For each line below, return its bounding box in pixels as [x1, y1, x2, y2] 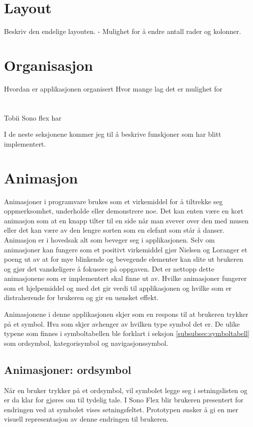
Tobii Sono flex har [4, 112, 62, 122]
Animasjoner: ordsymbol [4, 362, 131, 377]
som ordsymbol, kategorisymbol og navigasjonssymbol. [4, 337, 168, 348]
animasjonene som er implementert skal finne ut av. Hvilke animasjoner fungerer [4, 273, 247, 283]
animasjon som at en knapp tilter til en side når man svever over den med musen [4, 215, 249, 225]
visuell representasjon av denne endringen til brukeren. [4, 414, 169, 424]
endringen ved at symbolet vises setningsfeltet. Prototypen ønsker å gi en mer [4, 404, 239, 414]
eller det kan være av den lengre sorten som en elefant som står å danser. [4, 225, 225, 235]
